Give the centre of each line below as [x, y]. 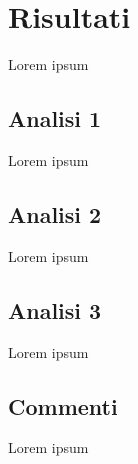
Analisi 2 [55, 213]
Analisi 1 [55, 118]
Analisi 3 [55, 309]
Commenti [63, 405]
